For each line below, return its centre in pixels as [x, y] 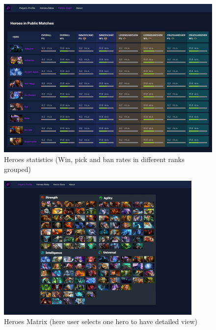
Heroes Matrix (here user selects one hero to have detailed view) [101, 321]
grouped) [17, 169]
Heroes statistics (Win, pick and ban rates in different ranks [94, 159]
